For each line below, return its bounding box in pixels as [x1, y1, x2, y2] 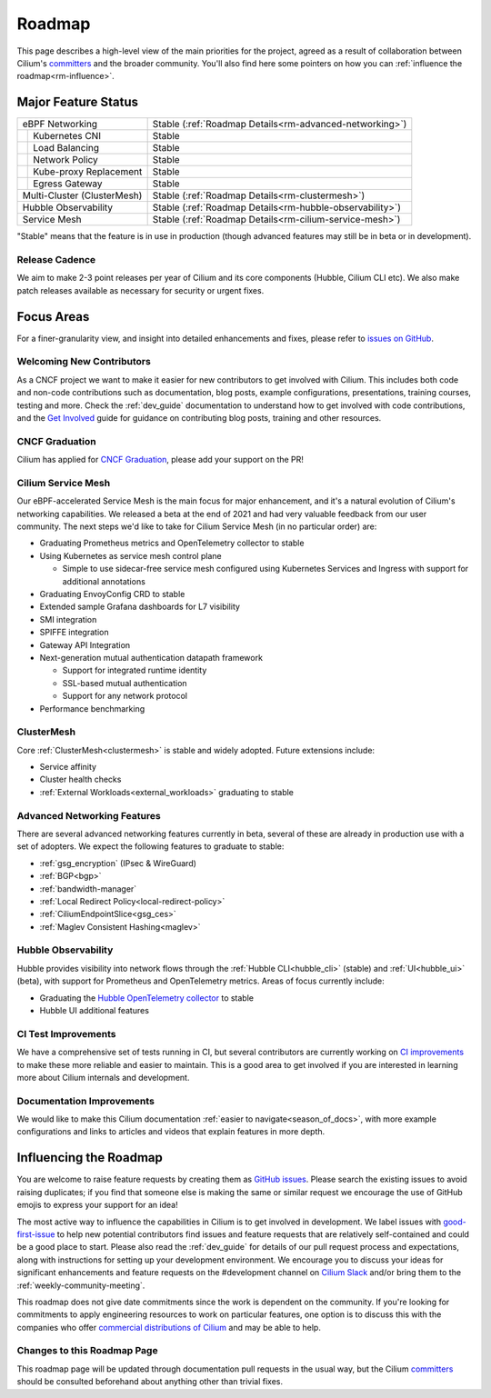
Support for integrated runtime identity [62, 664, 207, 676]
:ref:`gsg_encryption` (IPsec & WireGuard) [39, 857, 197, 868]
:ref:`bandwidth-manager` [39, 883, 137, 894]
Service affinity [39, 762, 97, 773]
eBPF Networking [22, 118, 98, 131]
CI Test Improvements [16, 1027, 116, 1040]
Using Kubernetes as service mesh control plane [39, 550, 222, 561]
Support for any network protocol [62, 691, 188, 702]
